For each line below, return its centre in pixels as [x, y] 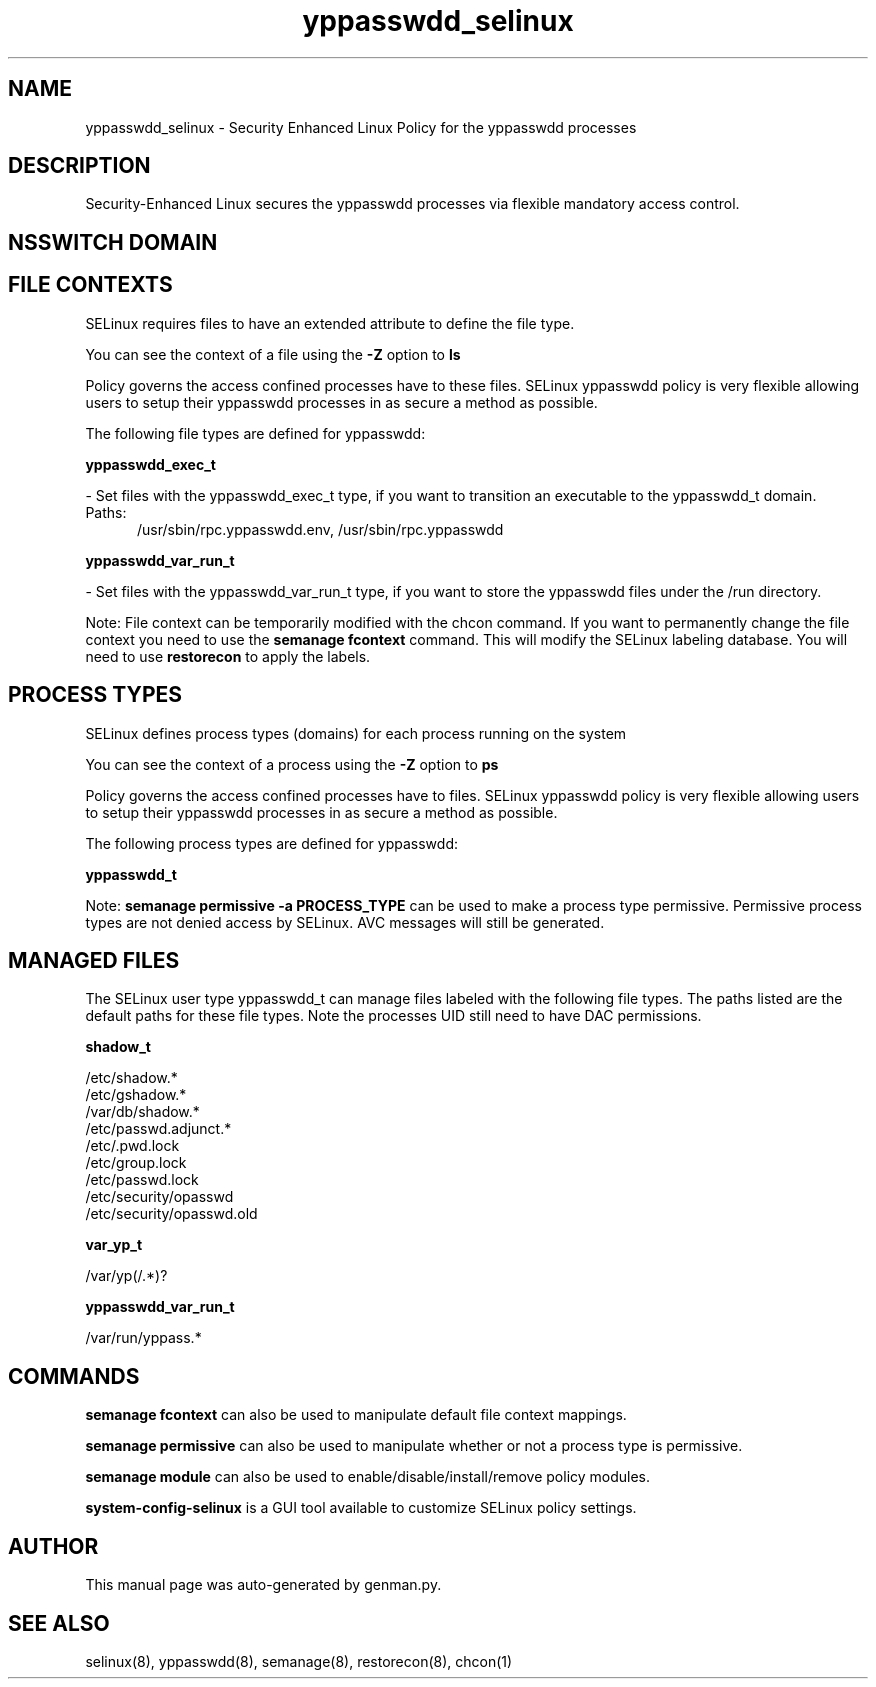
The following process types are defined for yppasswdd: [271, 843]
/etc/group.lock [136, 1163]
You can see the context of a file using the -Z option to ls [273, 354]
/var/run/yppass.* [143, 1338]
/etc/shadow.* [131, 1078]
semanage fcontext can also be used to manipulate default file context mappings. [356, 1415]
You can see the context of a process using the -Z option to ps [292, 764]
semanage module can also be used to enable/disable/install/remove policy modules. [368, 1477]
